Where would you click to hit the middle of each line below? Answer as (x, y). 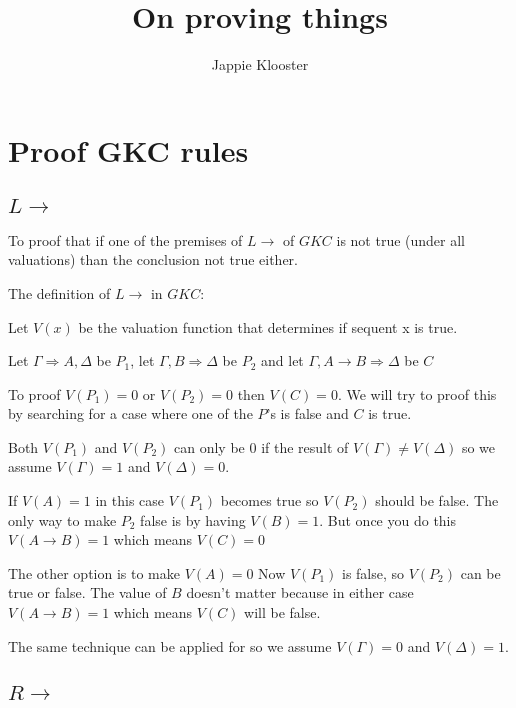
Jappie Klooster (260, 64)
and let (282, 360)
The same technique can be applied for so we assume (170, 645)
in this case (130, 500)
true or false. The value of (87, 592)
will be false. (282, 612)
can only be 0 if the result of (261, 446)
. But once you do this (388, 519)
